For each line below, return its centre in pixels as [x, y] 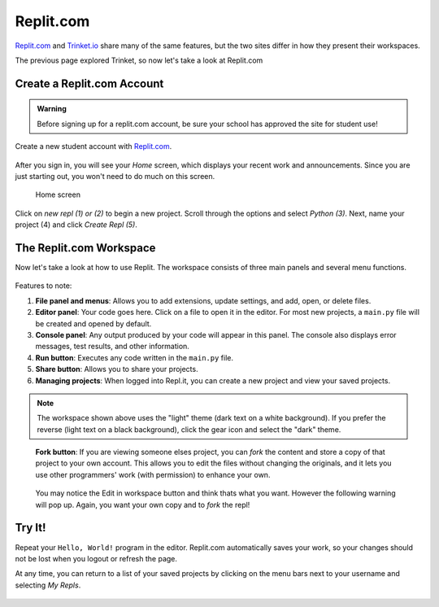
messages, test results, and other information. [113, 347]
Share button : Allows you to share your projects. [117, 369]
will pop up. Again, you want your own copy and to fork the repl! [143, 504]
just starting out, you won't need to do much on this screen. [115, 176]
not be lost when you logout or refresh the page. [96, 558]
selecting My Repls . [48, 585]
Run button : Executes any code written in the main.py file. [134, 357]
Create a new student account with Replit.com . [93, 146]
